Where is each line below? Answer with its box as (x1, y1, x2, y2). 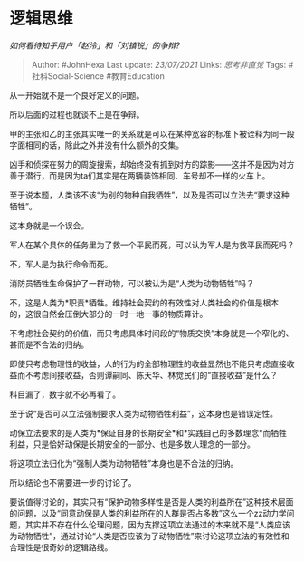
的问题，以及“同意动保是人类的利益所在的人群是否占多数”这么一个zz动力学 (9, 508, 287, 518)
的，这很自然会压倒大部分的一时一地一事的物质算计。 (9, 308, 208, 319)
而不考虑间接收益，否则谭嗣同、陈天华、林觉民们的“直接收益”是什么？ (16, 369, 279, 381)
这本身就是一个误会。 (9, 219, 89, 231)
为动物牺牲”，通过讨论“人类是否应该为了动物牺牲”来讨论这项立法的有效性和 (9, 530, 290, 541)
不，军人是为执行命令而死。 (9, 258, 113, 269)
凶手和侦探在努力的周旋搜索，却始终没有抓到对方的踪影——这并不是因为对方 (9, 159, 295, 169)
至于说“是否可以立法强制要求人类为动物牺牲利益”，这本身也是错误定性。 (9, 408, 279, 419)
